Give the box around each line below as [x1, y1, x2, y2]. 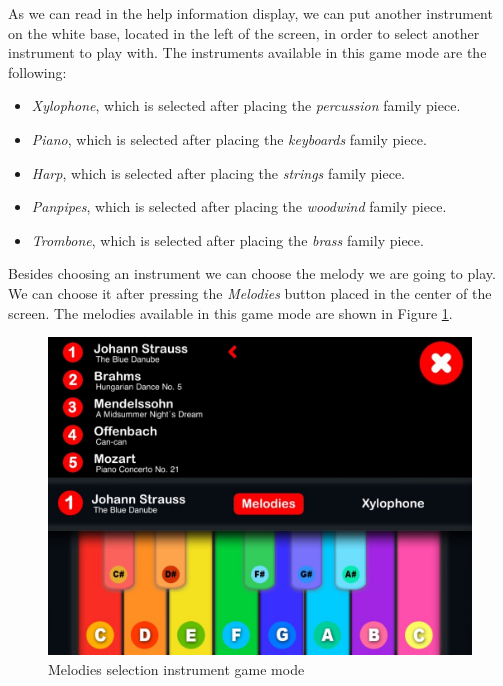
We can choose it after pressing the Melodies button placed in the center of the [8, 282, 492, 303]
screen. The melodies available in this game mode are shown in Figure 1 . [8, 302, 453, 323]
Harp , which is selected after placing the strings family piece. [31, 162, 405, 183]
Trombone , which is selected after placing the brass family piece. [31, 229, 424, 250]
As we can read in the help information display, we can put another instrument [8, 3, 493, 23]
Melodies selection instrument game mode [48, 658, 305, 679]
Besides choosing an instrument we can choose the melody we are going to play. [8, 263, 496, 284]
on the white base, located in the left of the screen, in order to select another [8, 22, 480, 43]
